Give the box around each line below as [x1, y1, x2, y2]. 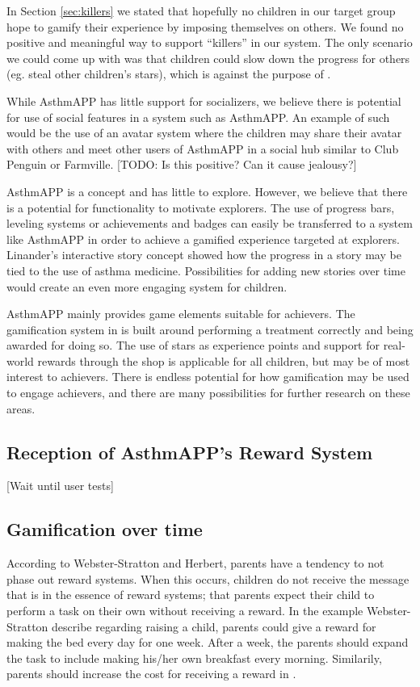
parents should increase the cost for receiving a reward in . [6, 665, 296, 682]
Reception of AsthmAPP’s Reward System [6, 439, 373, 464]
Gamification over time [6, 517, 203, 542]
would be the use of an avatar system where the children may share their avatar [6, 124, 402, 141]
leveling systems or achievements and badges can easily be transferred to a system [6, 215, 413, 232]
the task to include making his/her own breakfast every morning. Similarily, [6, 649, 382, 666]
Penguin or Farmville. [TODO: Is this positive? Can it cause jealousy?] [6, 156, 357, 173]
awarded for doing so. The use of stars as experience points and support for [6, 337, 380, 354]
